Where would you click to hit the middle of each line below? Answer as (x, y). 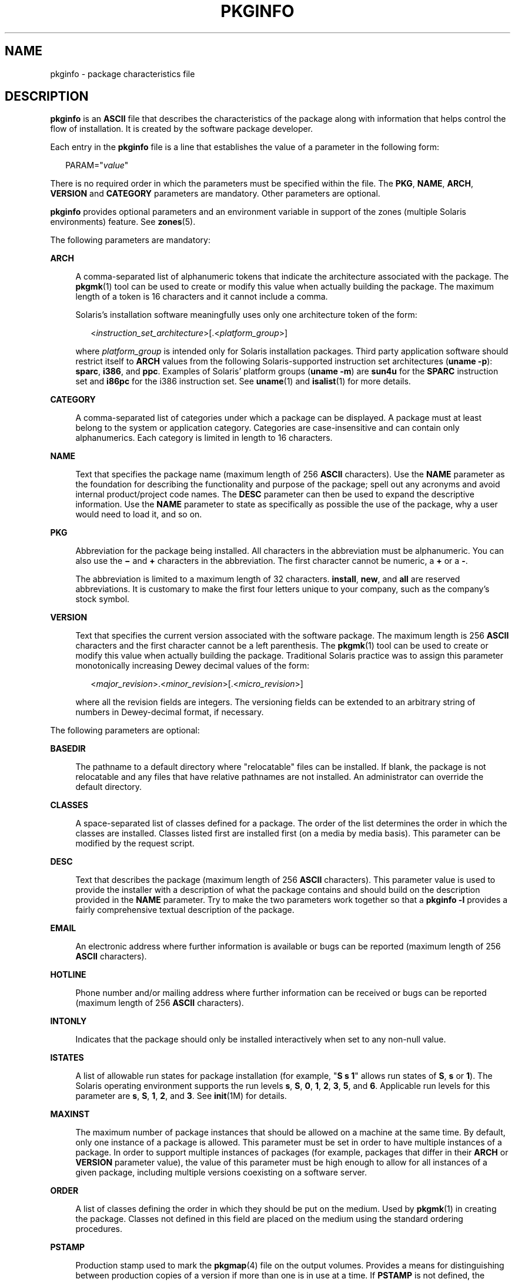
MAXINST (70, 1114)
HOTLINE (68, 975)
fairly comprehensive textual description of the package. (185, 910)
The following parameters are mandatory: (130, 240)
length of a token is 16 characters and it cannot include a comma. (202, 297)
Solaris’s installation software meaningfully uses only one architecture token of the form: (246, 315)
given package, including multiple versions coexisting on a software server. (221, 1173)
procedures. (99, 1229)
